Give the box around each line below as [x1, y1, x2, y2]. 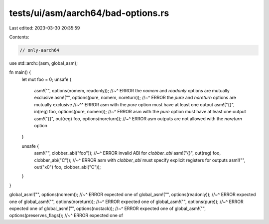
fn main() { [9, 69, 31, 75]
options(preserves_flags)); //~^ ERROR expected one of [9, 213, 123, 219]
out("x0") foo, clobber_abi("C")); [34, 164, 101, 170]
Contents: [9, 34, 29, 40]
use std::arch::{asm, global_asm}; [9, 60, 78, 66]
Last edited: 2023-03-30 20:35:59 [9, 25, 80, 31]
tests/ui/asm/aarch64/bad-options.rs [9, 7, 169, 18]
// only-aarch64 [19, 47, 60, 53]
